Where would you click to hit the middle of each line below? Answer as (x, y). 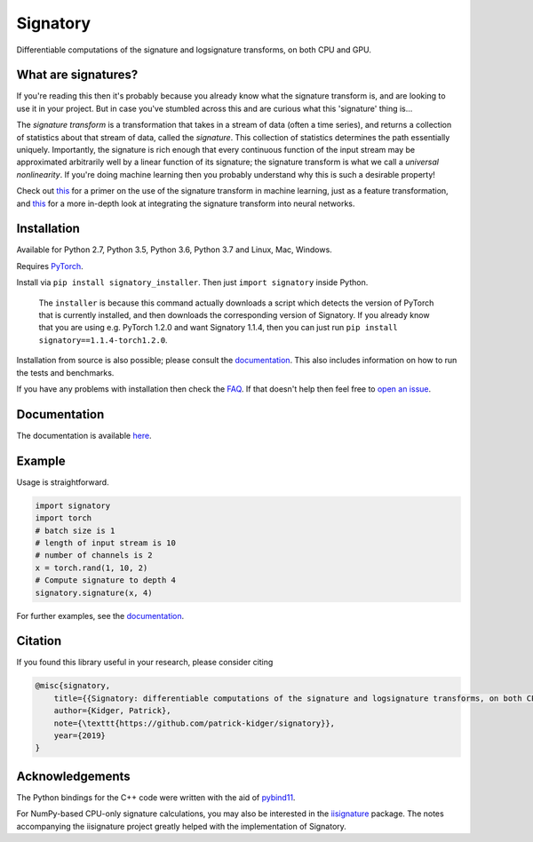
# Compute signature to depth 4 (106, 580)
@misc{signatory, (73, 686)
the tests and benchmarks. (65, 372)
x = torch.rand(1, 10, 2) (91, 568)
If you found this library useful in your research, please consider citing (145, 663)
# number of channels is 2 (94, 556)
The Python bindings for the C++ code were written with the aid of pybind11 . (156, 797)
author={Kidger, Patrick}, (113, 711)
